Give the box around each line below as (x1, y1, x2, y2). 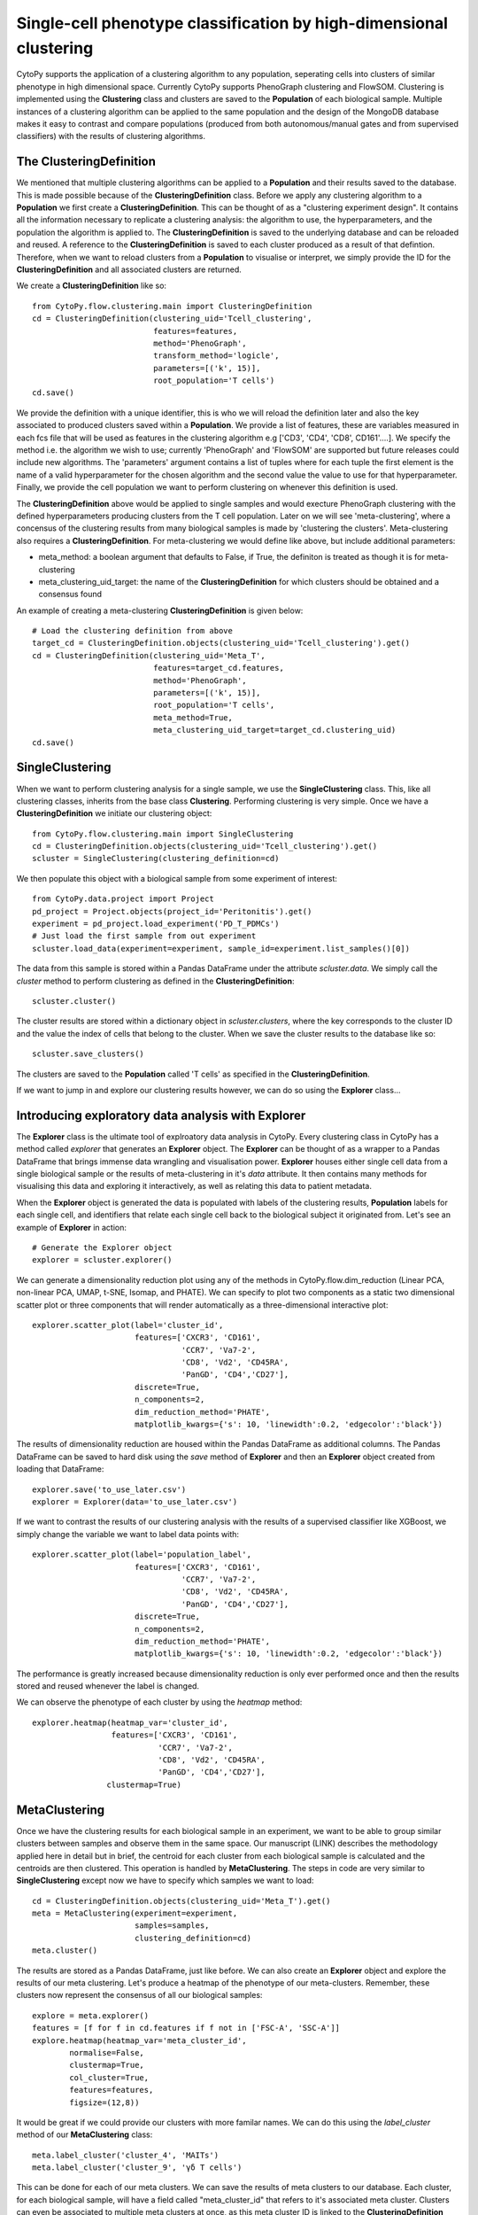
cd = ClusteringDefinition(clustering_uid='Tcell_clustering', (32, 314, 312, 323)
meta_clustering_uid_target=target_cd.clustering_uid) (153, 725, 397, 735)
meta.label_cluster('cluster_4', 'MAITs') (32, 2149, 220, 2160)
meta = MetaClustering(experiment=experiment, (32, 1908, 238, 1918)
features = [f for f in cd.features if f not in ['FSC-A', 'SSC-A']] (32, 2023, 341, 2033)
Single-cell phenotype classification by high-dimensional (16, 13, 449, 33)
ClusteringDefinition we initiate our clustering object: (16, 808, 212, 819)
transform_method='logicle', (153, 351, 280, 361)
